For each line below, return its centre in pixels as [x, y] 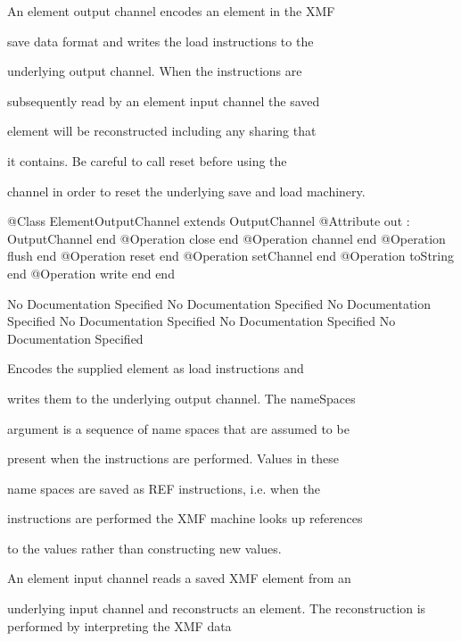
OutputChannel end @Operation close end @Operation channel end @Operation [226, 238]
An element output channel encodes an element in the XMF [171, 11]
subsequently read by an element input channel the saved [164, 100]
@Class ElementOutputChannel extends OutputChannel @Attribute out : [209, 221]
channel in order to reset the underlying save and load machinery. [186, 191]
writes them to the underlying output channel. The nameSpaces [181, 398]
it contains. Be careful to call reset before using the [147, 160]
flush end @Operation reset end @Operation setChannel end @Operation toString [231, 256]
